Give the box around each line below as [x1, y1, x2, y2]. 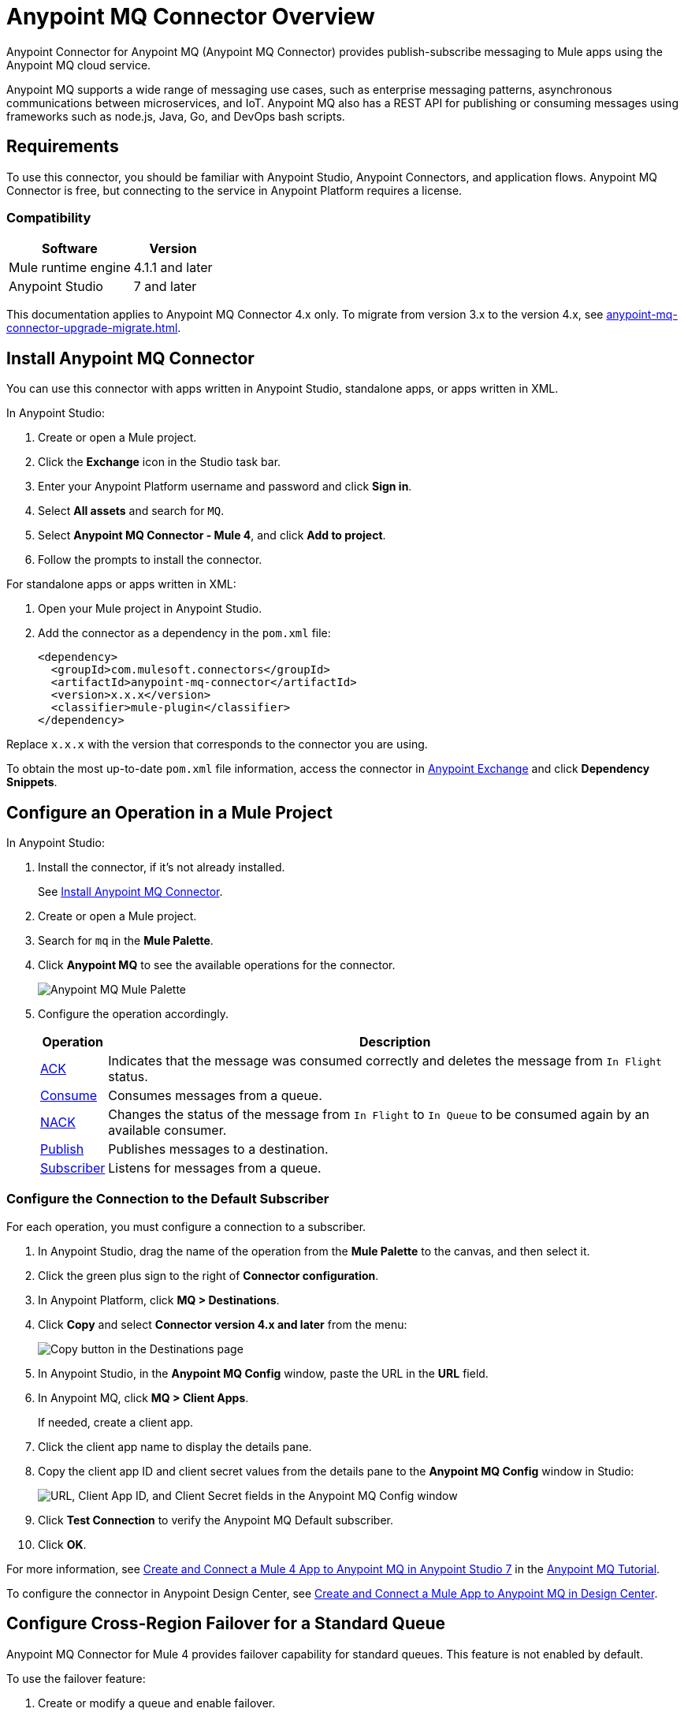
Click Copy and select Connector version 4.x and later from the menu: [38, 1317, 407, 1331]
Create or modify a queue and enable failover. [38, 1695, 276, 1710]
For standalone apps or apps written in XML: [6, 577, 236, 591]
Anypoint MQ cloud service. [6, 58, 151, 72]
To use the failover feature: [6, 1671, 146, 1685]
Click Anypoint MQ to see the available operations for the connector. [38, 958, 396, 972]
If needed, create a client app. [38, 1415, 194, 1429]
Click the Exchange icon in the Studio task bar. [38, 455, 281, 469]
